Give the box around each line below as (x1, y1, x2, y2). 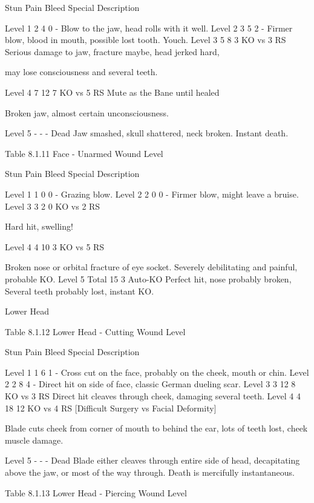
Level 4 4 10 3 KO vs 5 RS (5, 240, 105, 253)
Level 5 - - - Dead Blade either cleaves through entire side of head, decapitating (5, 454, 300, 467)
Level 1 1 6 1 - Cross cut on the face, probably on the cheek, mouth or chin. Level (5, 365, 309, 378)
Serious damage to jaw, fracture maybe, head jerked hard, (5, 45, 220, 58)
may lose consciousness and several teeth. (5, 65, 158, 78)
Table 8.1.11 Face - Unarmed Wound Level (5, 147, 163, 159)
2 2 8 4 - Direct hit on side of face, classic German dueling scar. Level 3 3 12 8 (5, 378, 296, 390)
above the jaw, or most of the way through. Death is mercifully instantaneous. (5, 466, 295, 479)
